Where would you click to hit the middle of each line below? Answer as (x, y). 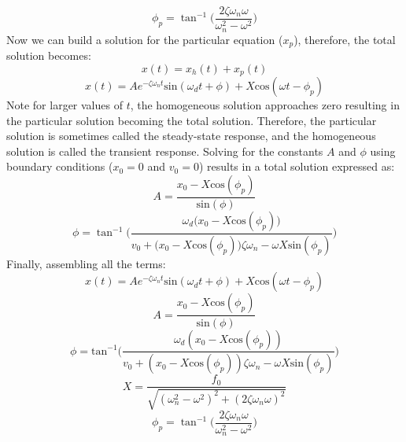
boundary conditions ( (60, 166)
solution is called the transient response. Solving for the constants (165, 151)
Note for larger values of (65, 105)
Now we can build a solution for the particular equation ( (145, 39)
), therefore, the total (345, 39)
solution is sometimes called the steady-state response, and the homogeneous (191, 136)
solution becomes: (49, 55)
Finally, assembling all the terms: (86, 263)
